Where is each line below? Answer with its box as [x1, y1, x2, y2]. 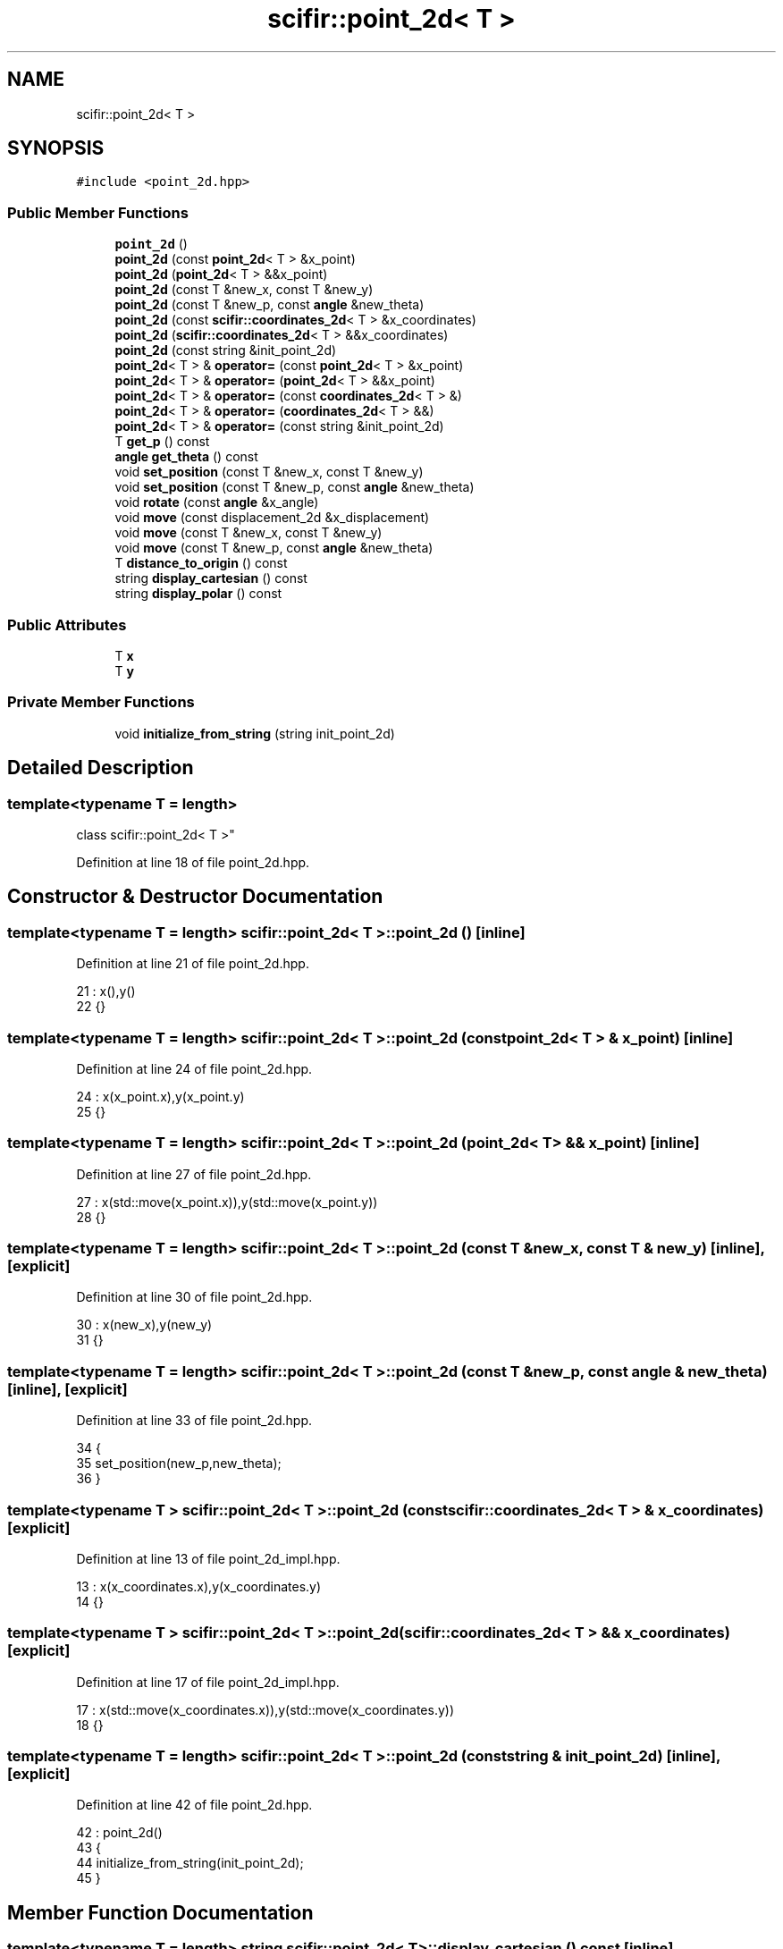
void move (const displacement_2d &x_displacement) [114, 510, 430, 526]
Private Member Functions [7, 693, 195, 712]
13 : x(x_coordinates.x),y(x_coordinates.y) [76, 1578, 322, 1594]
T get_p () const [114, 434, 210, 450]
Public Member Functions [7, 203, 189, 222]
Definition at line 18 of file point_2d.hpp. [76, 854, 310, 870]
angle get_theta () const [114, 449, 258, 465]
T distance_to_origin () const [114, 555, 288, 571]
